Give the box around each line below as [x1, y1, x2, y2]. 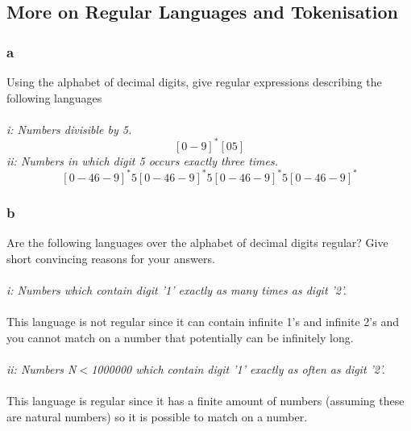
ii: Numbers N [6, 360, 77, 377]
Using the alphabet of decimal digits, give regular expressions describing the [6, 73, 382, 90]
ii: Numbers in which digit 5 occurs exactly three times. [6, 152, 279, 169]
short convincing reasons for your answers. [6, 249, 215, 266]
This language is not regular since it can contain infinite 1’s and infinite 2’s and [6, 313, 399, 330]
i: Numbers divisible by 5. [6, 120, 132, 137]
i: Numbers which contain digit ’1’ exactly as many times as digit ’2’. [6, 281, 347, 298]
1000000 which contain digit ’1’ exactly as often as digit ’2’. [91, 360, 385, 377]
